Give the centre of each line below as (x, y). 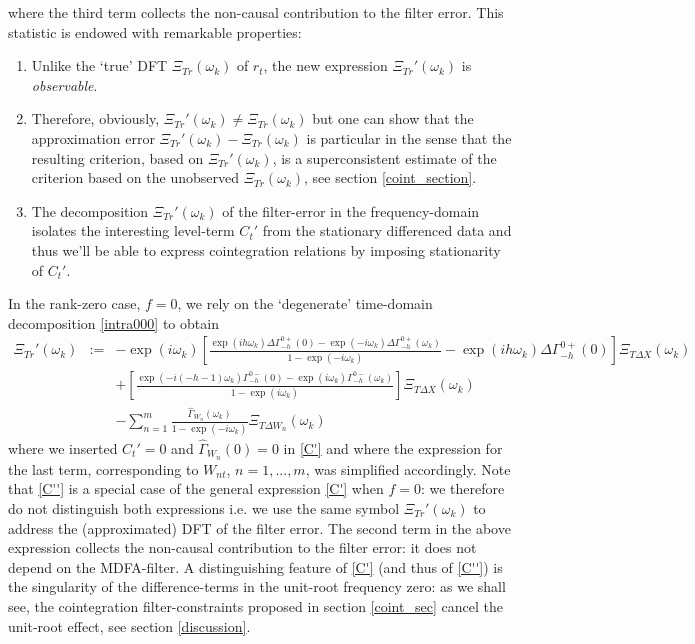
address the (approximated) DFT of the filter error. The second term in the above (259, 527)
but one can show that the (393, 118)
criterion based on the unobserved (135, 177)
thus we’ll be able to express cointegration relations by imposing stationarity (266, 249)
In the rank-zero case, (74, 303)
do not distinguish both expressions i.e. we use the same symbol (204, 507)
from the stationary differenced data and (387, 230)
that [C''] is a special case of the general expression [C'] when (196, 488)
